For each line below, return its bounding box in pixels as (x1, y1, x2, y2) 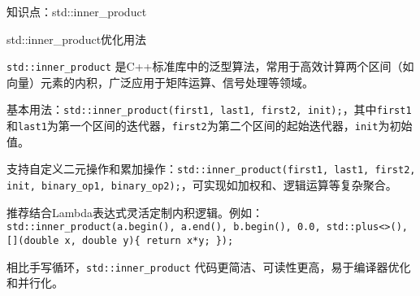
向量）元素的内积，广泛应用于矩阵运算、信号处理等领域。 (6, 73, 314, 90)
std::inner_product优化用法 (6, 30, 147, 47)
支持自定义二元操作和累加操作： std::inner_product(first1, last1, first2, (6, 160, 416, 177)
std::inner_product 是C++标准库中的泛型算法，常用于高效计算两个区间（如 (6, 58, 414, 75)
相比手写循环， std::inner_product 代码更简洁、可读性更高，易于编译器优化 (6, 258, 411, 275)
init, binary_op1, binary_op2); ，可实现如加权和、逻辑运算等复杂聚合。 (6, 176, 397, 193)
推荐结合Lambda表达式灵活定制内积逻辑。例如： (6, 203, 263, 220)
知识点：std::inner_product (6, 3, 147, 20)
